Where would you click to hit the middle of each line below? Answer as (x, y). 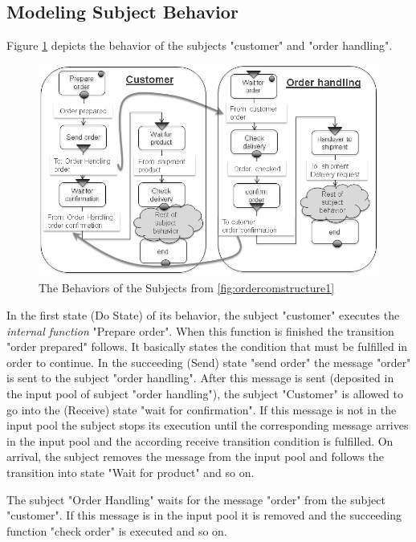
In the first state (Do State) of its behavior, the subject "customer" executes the (203, 314)
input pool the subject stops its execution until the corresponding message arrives (208, 425)
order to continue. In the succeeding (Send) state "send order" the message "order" (209, 362)
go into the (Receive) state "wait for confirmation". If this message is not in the (202, 409)
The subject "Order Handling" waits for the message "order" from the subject (196, 499)
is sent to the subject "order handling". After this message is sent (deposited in (200, 378)
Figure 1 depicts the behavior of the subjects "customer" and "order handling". (200, 45)
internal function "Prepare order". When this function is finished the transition (200, 330)
